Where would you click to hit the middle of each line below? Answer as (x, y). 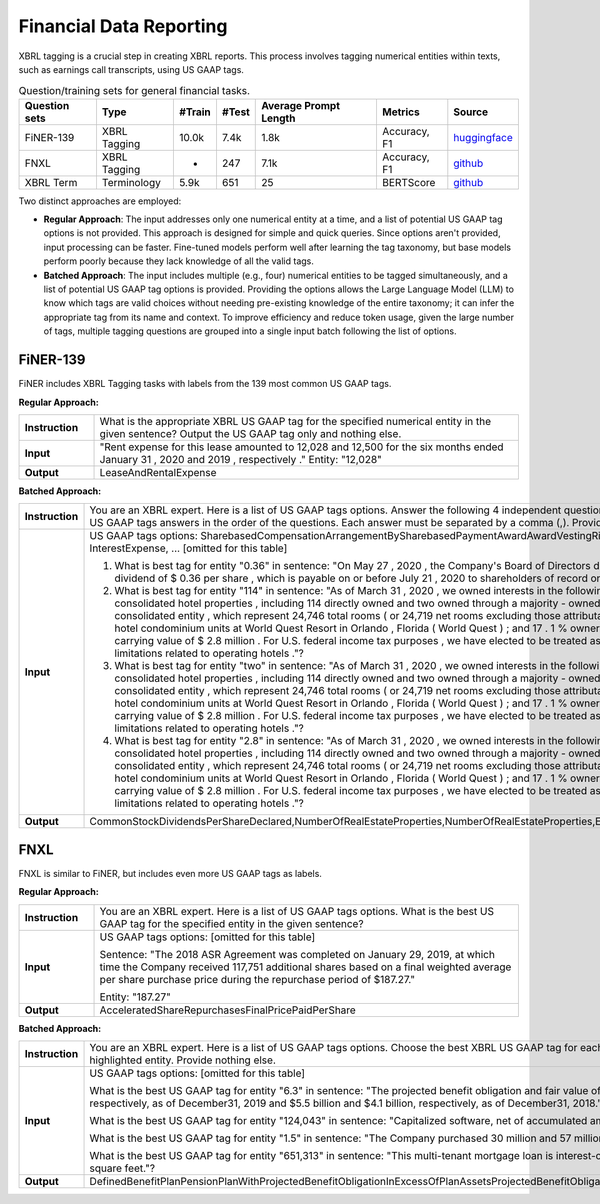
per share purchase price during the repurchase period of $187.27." (257, 979)
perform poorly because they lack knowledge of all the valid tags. (179, 261)
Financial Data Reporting (123, 26)
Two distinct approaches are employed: (100, 201)
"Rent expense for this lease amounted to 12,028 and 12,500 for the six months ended (301, 447)
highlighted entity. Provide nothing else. (183, 1060)
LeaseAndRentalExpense (158, 472)
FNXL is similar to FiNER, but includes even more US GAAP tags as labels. (170, 873)
